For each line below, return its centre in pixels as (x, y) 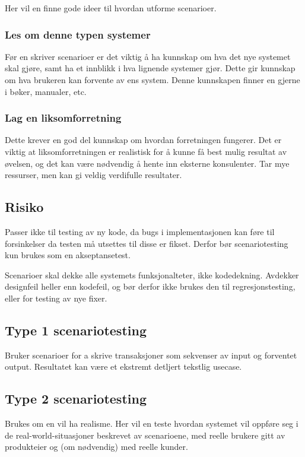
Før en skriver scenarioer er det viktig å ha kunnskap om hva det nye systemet (148, 56)
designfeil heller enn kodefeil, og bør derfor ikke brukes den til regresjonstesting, (150, 286)
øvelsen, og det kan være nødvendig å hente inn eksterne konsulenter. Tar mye (147, 163)
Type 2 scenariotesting (76, 399)
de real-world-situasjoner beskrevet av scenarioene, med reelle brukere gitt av (145, 435)
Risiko (24, 207)
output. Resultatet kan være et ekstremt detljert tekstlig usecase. (123, 366)
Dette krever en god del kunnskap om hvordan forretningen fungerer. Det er (143, 140)
